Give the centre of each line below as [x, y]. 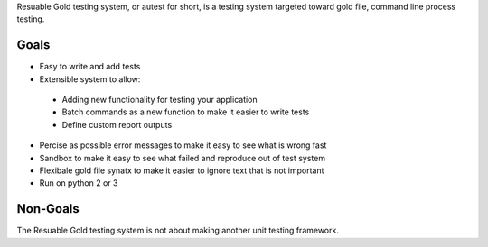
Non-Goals [48, 209]
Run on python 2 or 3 [79, 183]
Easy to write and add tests [90, 67]
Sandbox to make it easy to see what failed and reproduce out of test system [182, 158]
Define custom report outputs [117, 124]
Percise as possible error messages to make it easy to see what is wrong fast [183, 145]
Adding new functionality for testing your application [160, 100]
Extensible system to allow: [90, 79]
